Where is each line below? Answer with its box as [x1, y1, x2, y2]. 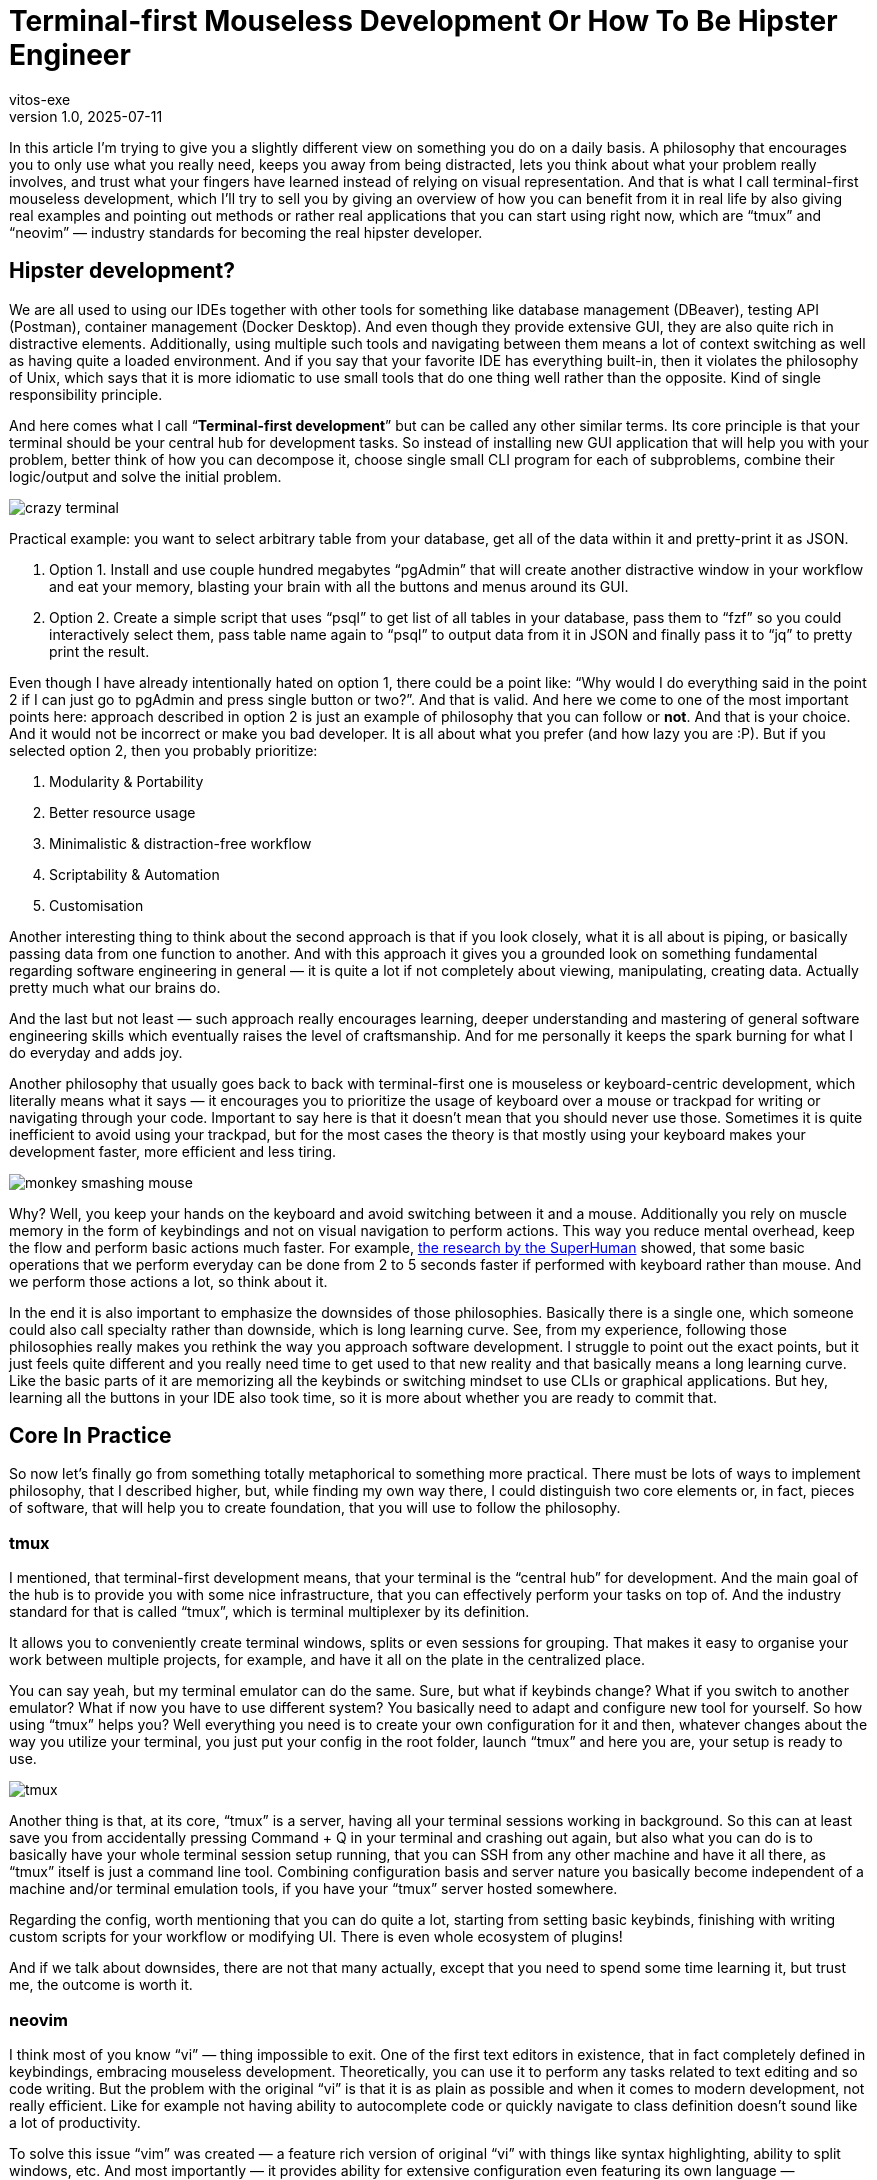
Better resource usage [49, 803, 196, 821]
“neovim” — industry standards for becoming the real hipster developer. [9, 223, 483, 241]
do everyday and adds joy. [9, 1043, 183, 1061]
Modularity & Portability [49, 772, 204, 790]
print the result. [49, 642, 150, 660]
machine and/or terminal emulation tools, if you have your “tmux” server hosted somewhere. [9, 1880, 618, 1898]
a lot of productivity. [9, 2113, 141, 2131]
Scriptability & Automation [49, 865, 220, 883]
